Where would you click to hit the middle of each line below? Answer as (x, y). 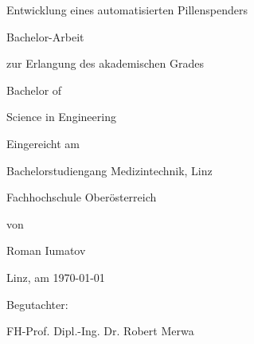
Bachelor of (34, 90)
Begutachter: (37, 304)
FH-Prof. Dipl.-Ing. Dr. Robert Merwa (100, 331)
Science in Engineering (61, 117)
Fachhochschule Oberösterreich (82, 197)
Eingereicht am (43, 143)
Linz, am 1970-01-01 (56, 277)
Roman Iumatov (46, 250)
